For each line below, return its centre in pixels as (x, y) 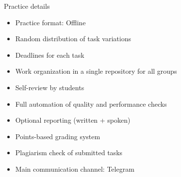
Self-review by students (50, 87)
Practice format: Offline (50, 22)
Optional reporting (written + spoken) (73, 120)
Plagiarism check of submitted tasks (69, 153)
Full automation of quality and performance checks (91, 104)
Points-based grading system (58, 136)
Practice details (27, 6)
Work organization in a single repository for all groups (96, 71)
